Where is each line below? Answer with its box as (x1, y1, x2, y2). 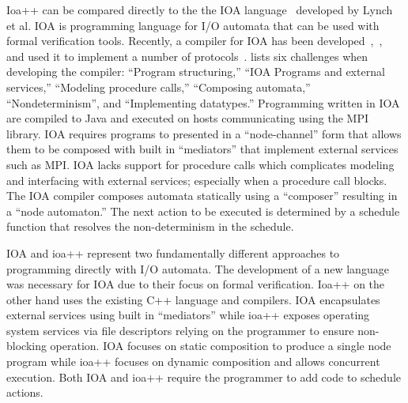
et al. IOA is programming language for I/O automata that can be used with (6, 17, 380, 33)
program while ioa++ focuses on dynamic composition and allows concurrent (6, 353, 380, 370)
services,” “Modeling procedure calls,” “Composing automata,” (6, 78, 311, 95)
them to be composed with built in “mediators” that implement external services (6, 141, 399, 157)
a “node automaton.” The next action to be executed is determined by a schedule (6, 202, 400, 219)
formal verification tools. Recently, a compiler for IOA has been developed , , (6, 32, 383, 49)
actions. (6, 384, 43, 401)
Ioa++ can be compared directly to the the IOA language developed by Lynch (6, 2, 393, 17)
